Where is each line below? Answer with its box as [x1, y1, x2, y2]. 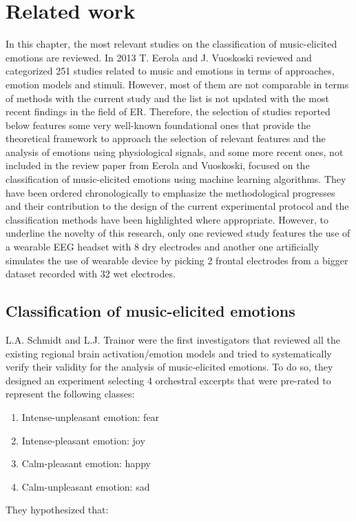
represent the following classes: [6, 386, 135, 401]
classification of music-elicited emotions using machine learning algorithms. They [6, 172, 346, 186]
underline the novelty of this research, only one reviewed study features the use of [6, 226, 350, 240]
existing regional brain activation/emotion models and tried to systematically [6, 346, 332, 360]
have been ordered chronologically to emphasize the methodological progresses [6, 185, 335, 199]
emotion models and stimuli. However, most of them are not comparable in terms [6, 77, 349, 91]
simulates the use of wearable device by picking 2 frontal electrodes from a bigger [6, 253, 348, 267]
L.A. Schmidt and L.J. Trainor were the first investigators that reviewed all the [6, 333, 341, 347]
